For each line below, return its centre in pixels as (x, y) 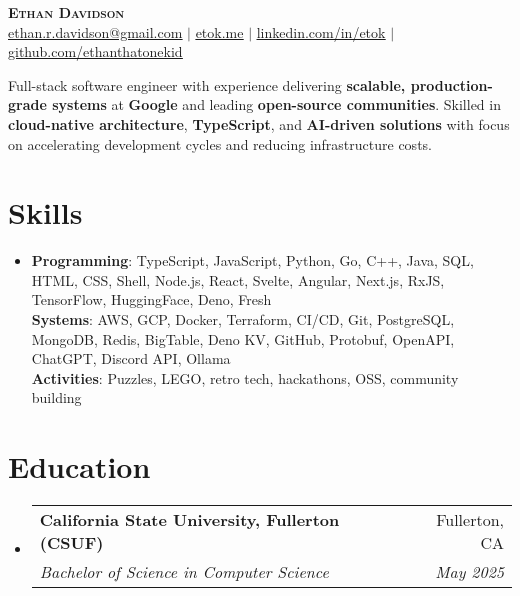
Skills (45, 212)
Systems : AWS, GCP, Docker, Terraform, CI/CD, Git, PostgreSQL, (243, 319)
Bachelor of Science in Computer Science (184, 572)
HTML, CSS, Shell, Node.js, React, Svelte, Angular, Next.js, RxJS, (238, 279)
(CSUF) (71, 543)
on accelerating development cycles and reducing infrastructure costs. (220, 143)
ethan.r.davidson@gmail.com (95, 31)
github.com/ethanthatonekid (95, 51)
